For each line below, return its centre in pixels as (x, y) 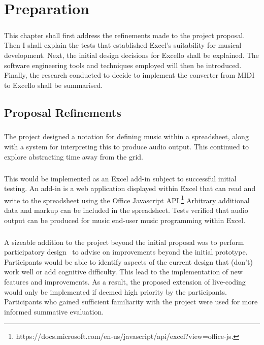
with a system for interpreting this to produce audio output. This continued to (126, 147)
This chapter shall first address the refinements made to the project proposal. (125, 35)
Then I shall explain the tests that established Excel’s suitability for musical (123, 45)
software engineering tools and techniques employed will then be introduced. (123, 65)
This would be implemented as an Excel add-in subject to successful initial (120, 178)
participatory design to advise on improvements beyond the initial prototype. (126, 252)
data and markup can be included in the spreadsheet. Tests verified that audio (126, 210)
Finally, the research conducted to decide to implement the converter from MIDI (129, 75)
